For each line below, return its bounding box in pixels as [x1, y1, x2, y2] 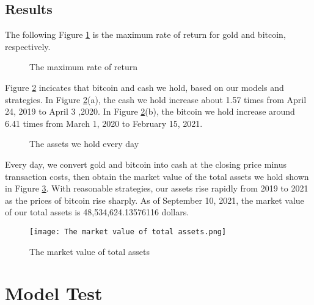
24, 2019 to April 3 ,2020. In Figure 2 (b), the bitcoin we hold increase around [5, 105, 295, 118]
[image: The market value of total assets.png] [29, 227, 227, 236]
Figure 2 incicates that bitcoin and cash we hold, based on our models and [5, 81, 284, 93]
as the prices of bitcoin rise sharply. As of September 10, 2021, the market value [5, 193, 304, 206]
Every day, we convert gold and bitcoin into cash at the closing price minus [5, 157, 287, 170]
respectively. [5, 40, 51, 52]
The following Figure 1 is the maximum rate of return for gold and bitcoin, [5, 28, 286, 41]
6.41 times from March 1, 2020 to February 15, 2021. [5, 117, 203, 129]
